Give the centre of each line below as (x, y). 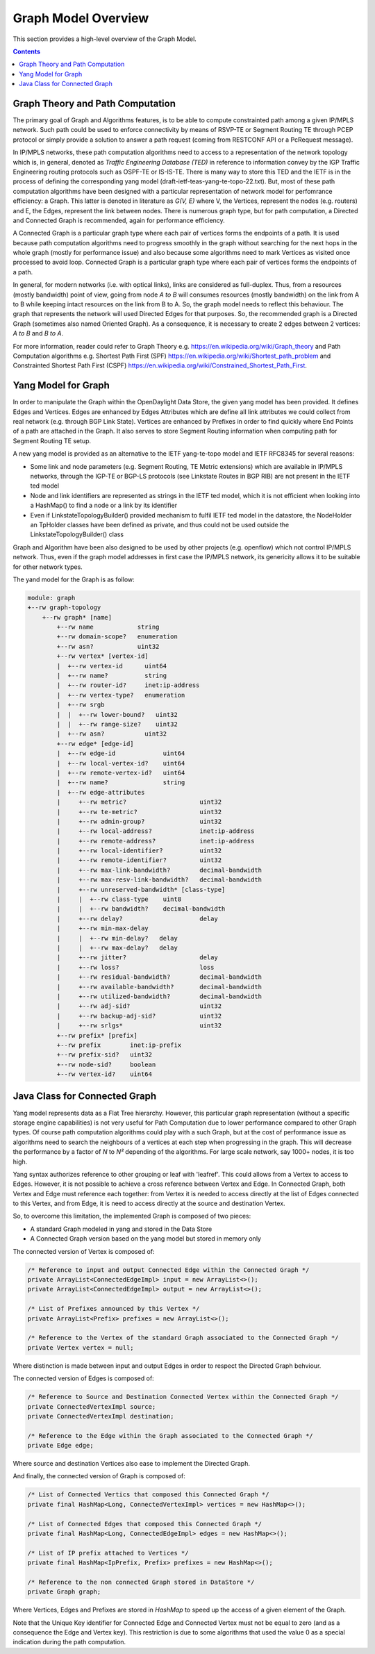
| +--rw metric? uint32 (139, 802)
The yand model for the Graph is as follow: (74, 579)
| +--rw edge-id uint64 (121, 753)
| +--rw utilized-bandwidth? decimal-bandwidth (159, 996)
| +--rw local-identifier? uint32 (139, 851)
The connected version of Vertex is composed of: (84, 1251)
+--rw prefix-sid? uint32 (105, 1055)
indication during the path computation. (69, 1642)
